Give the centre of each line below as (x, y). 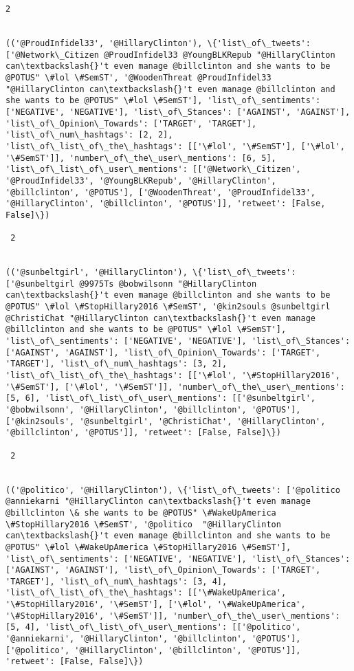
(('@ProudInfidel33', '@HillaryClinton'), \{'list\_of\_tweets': (158, 43)
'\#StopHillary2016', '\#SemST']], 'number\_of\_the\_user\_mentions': (173, 616)
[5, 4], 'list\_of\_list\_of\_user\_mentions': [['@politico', (153, 627)
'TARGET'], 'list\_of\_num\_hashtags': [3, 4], (117, 581)
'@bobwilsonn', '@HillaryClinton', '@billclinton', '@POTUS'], (153, 409)
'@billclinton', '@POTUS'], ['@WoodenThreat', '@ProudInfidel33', (161, 192)
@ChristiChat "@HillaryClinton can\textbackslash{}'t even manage (161, 318)
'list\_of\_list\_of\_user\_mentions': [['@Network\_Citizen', (153, 169)
